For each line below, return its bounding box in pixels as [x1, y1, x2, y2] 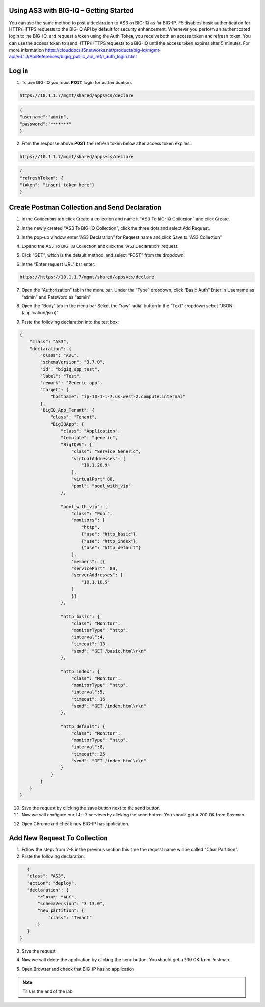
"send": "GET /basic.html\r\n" [71, 648, 147, 653]
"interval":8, [71, 744, 105, 750]
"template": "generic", [60, 435, 118, 440]
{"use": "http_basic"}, [81, 531, 139, 537]
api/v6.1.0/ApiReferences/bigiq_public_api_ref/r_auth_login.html [9, 54, 137, 60]
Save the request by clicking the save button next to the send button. [21, 805, 161, 811]
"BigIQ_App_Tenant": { [40, 408, 95, 413]
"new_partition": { [37, 908, 84, 913]
